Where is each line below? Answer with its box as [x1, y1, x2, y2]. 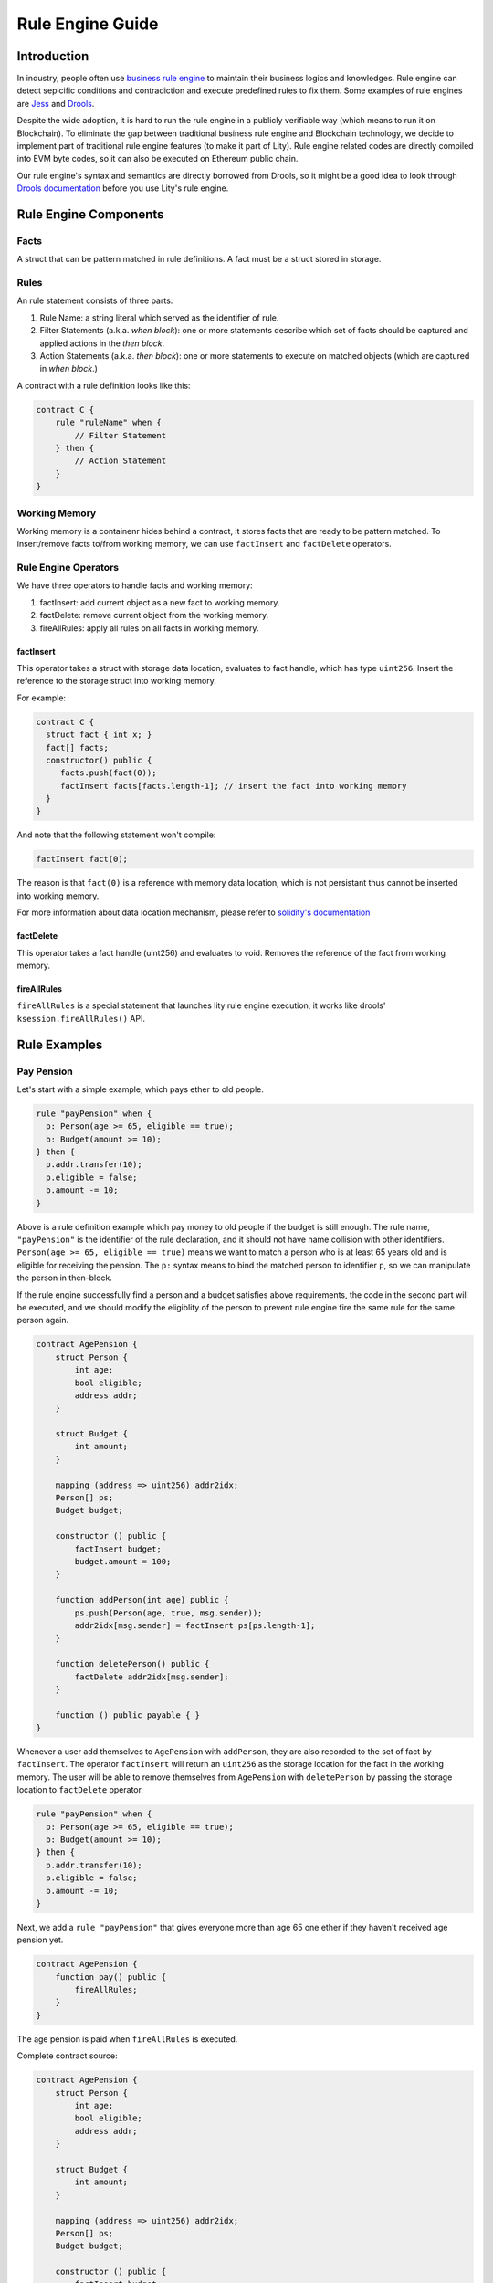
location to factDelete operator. [16, 1784, 143, 1795]
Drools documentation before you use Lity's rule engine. [16, 183, 229, 194]
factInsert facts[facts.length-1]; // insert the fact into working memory [59, 781, 407, 791]
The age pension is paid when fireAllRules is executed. [16, 2033, 238, 2045]
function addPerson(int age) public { [55, 1594, 229, 1605]
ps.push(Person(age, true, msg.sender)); [74, 1607, 263, 1618]
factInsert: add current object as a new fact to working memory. [39, 596, 280, 607]
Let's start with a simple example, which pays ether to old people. [16, 1083, 264, 1095]
